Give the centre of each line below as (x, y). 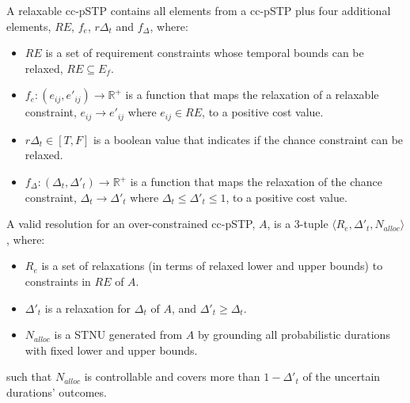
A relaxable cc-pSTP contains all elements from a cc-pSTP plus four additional (199, 10)
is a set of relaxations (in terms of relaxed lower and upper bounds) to (212, 266)
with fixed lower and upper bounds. (111, 350)
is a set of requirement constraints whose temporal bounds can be (205, 53)
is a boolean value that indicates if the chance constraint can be (248, 139)
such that (29, 376)
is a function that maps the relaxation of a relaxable (252, 95)
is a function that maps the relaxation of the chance (256, 182)
